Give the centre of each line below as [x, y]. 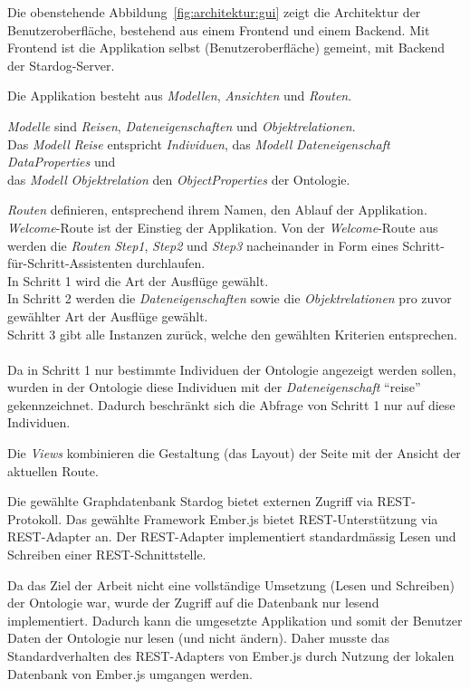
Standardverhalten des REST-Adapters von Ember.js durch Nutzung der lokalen [231, 656]
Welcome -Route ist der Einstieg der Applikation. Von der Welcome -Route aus [223, 227]
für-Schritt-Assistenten [70, 263]
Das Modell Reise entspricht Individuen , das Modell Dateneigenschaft [199, 144]
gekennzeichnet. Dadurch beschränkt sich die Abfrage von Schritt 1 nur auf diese [231, 404]
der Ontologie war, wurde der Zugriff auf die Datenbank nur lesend [193, 603]
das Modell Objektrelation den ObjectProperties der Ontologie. [179, 179]
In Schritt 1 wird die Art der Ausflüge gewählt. [138, 280]
